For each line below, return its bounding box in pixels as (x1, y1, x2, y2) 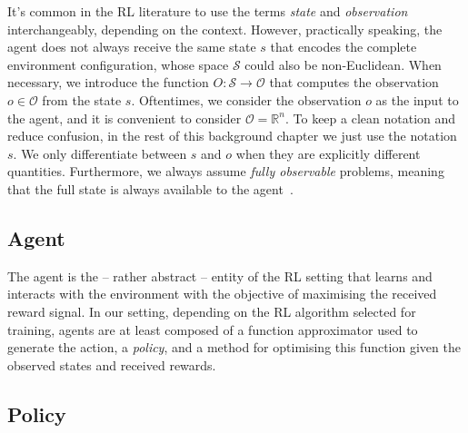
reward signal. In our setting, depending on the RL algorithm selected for (7, 301, 416, 320)
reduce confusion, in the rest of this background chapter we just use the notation (7, 126, 457, 145)
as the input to (375, 90, 459, 109)
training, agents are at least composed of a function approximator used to (7, 320, 418, 339)
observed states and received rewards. (7, 355, 216, 374)
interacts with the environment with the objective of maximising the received (7, 284, 437, 303)
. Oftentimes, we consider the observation (131, 90, 362, 109)
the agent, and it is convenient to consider (7, 108, 242, 127)
